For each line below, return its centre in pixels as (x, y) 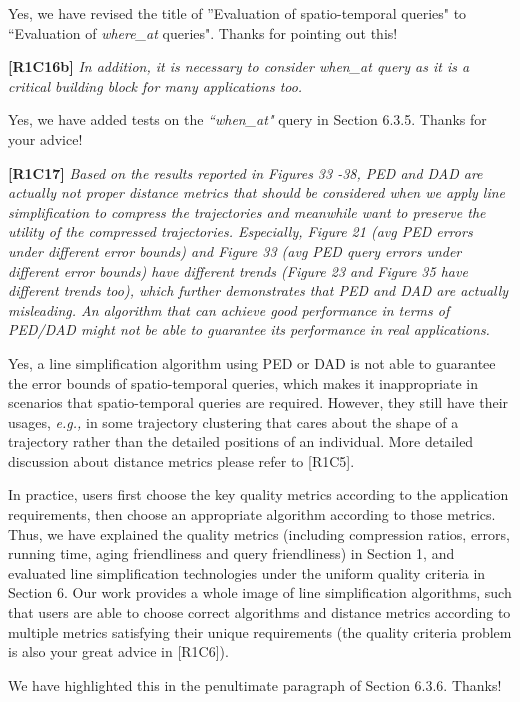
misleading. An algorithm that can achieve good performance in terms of (229, 309)
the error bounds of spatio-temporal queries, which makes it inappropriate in (243, 382)
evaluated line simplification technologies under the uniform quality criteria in (247, 572)
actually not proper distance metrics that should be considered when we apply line (257, 192)
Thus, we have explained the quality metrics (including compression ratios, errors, (259, 533)
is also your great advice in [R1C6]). (118, 651)
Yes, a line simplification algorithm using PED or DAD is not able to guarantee (252, 362)
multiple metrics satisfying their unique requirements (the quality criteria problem (260, 631)
